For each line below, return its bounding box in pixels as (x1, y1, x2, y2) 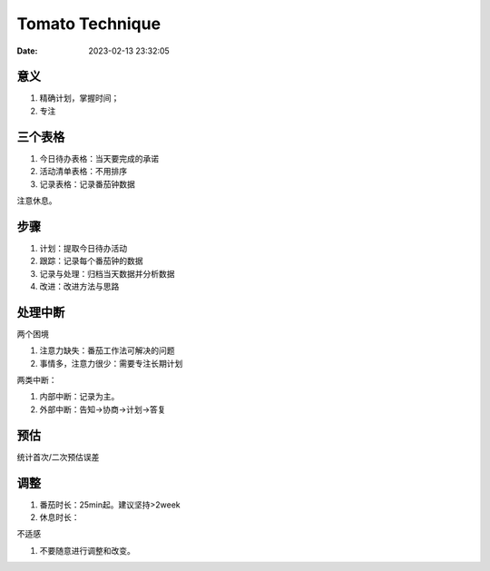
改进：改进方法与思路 (39, 281, 120, 291)
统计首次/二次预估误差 (16, 451, 100, 462)
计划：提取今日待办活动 (39, 242, 127, 253)
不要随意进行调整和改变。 (39, 545, 135, 556)
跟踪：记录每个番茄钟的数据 (39, 255, 143, 267)
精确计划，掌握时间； (39, 93, 120, 103)
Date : (16, 45, 38, 56)
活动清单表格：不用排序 (39, 166, 127, 177)
